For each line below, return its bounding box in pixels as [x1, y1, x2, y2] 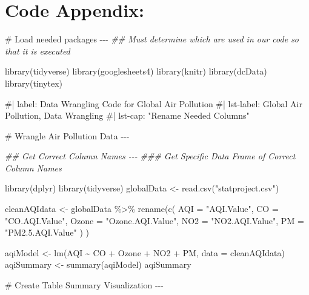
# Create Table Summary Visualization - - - [5, 279, 164, 291]
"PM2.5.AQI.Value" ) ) [5, 226, 90, 239]
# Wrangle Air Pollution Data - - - [5, 129, 130, 142]
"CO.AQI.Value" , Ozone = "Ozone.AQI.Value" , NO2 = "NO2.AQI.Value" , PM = [5, 214, 304, 227]
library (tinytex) [5, 76, 63, 89]
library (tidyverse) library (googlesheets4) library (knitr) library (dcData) [5, 65, 267, 78]
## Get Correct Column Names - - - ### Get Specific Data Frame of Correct [5, 150, 296, 162]
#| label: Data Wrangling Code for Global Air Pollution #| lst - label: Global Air [5, 97, 302, 110]
